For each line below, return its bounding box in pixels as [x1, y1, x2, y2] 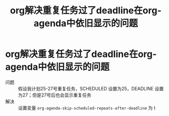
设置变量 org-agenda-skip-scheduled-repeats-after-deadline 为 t [18, 105, 156, 111]
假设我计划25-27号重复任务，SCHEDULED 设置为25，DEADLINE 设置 [18, 85, 164, 91]
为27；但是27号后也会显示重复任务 [18, 92, 91, 98]
